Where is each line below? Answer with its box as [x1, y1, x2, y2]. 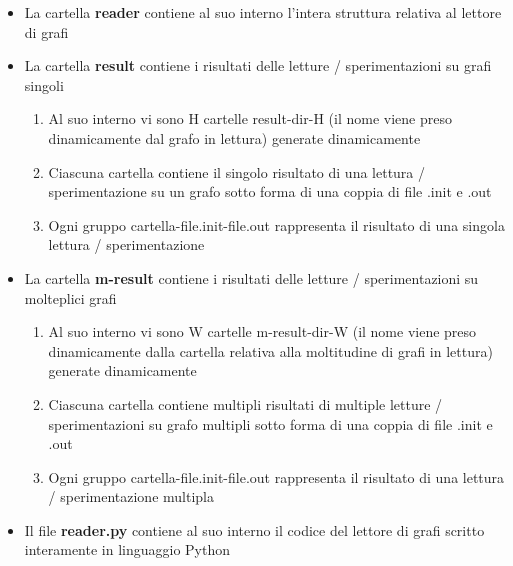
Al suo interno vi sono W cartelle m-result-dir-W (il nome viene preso [48, 321, 477, 342]
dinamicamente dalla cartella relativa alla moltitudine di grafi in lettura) [48, 340, 493, 361]
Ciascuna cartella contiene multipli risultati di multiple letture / [48, 393, 443, 414]
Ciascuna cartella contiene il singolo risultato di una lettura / [48, 161, 426, 182]
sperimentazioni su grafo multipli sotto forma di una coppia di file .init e [48, 413, 493, 434]
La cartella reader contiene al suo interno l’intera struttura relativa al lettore [24, 2, 502, 22]
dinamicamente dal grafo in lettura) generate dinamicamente [48, 127, 421, 148]
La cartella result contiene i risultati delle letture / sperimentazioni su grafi [24, 55, 492, 76]
